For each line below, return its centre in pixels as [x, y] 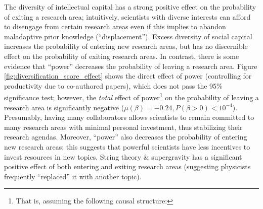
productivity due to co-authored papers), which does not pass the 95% [113, 85]
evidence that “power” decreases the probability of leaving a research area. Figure [131, 66]
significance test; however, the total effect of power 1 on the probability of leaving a [131, 96]
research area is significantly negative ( [64, 107]
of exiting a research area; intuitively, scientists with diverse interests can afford [127, 16]
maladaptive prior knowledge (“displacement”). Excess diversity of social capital [128, 36]
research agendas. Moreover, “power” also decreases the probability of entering [126, 137]
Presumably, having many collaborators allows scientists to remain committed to [129, 117]
